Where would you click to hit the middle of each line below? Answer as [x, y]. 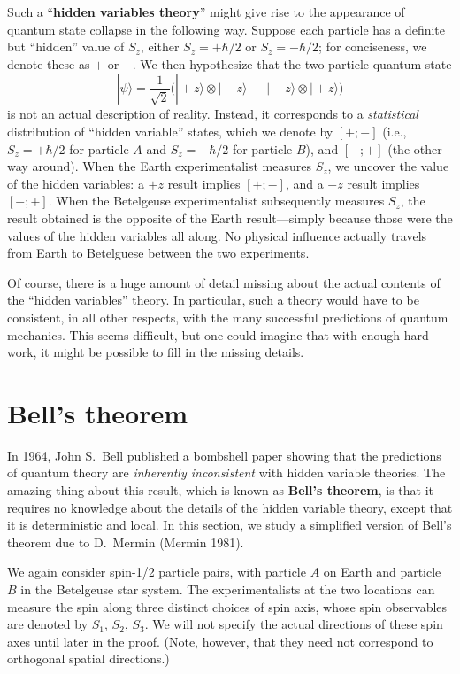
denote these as [49, 63]
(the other [415, 148]
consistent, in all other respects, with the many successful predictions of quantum [228, 317]
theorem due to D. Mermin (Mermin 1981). [126, 542]
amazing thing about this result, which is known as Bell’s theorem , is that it [221, 490]
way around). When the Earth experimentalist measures [159, 166]
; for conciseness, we [373, 46]
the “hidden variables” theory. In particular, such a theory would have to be [213, 300]
